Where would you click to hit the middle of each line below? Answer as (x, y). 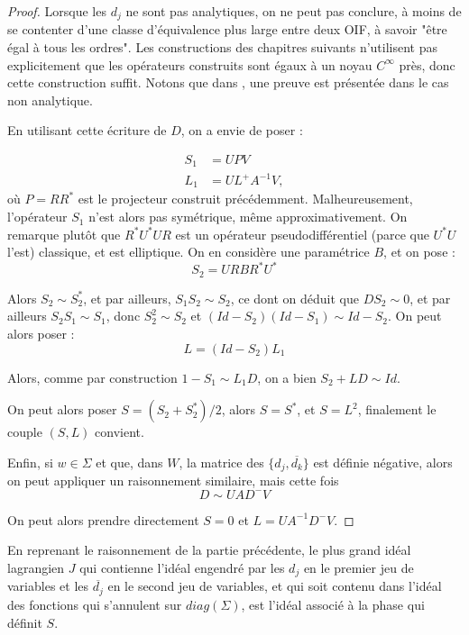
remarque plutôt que (64, 234)
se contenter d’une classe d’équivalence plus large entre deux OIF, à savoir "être (227, 29)
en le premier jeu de (359, 568)
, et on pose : (419, 252)
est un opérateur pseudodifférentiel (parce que (302, 234)
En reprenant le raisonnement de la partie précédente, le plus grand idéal (209, 550)
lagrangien (36, 568)
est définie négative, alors (383, 462)
